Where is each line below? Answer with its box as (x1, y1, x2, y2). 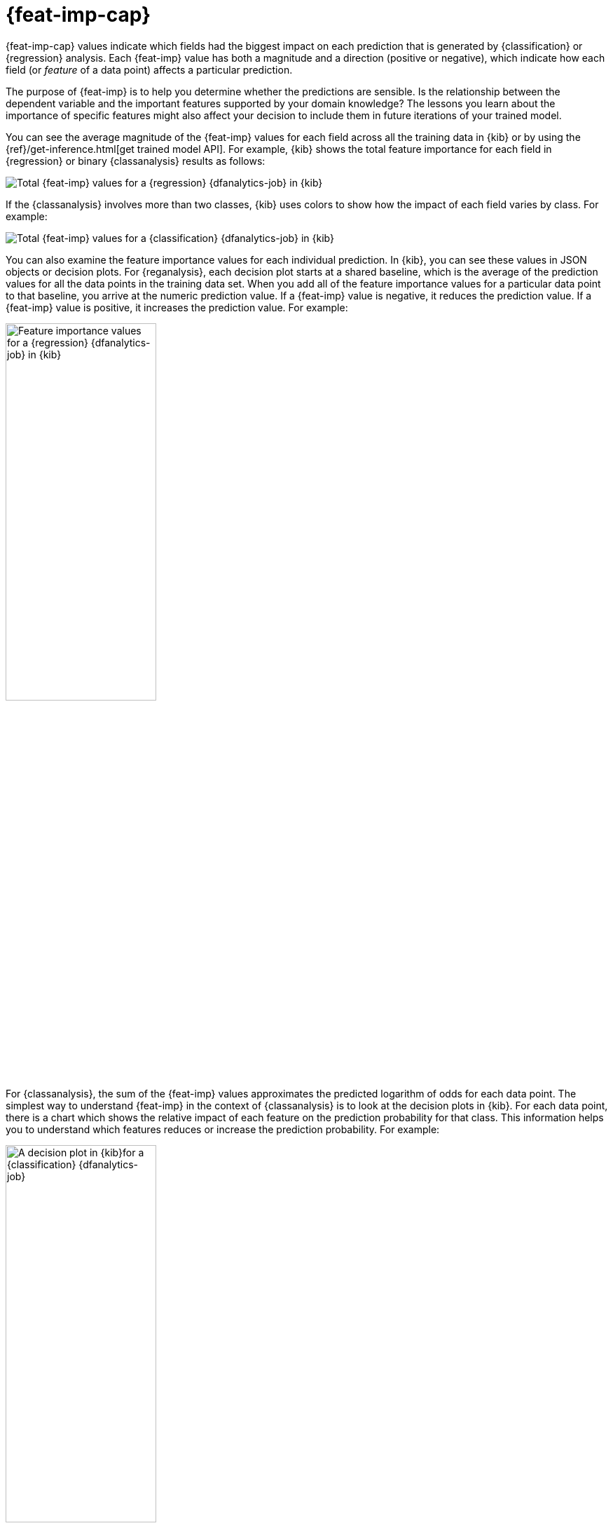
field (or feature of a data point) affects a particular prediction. (6, 63, 293, 76)
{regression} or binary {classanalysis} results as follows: (6, 154, 266, 167)
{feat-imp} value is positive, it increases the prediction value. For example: (6, 301, 348, 313)
